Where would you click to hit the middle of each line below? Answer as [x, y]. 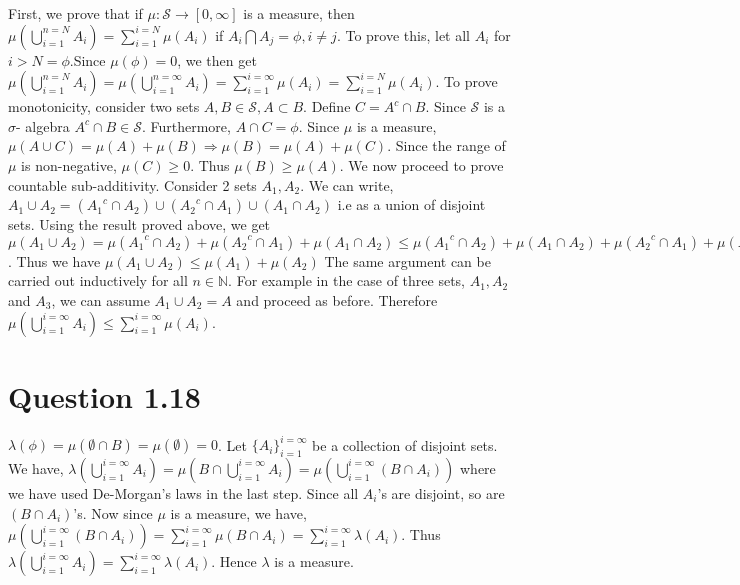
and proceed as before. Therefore [337, 299]
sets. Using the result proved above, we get [139, 224]
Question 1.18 [104, 395]
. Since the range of [446, 145]
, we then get [217, 59]
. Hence [234, 561]
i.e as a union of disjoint [411, 204]
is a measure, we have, [238, 512]
